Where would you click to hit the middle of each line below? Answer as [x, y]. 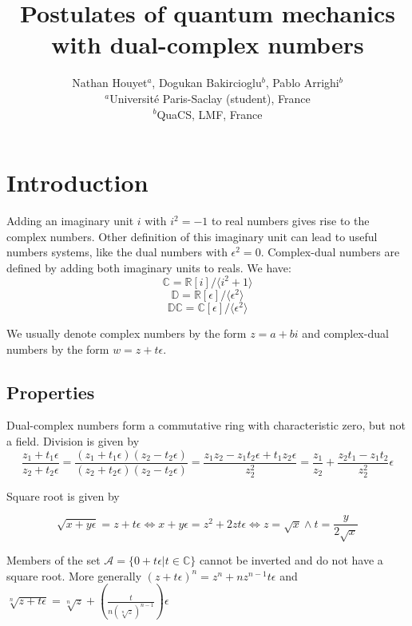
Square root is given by [63, 495]
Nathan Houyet [110, 83]
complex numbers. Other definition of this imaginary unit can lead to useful [192, 236]
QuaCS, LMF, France [210, 114]
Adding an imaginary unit [70, 221]
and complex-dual [345, 333]
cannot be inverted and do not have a [291, 560]
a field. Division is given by [73, 441]
